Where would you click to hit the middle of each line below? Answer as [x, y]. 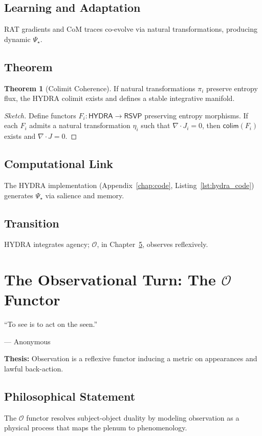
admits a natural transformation [80, 125]
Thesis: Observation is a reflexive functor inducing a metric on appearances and [131, 358]
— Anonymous [27, 341]
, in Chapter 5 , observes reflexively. [152, 244]
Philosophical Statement [70, 396]
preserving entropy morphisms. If [196, 115]
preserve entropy [232, 88]
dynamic [17, 39]
